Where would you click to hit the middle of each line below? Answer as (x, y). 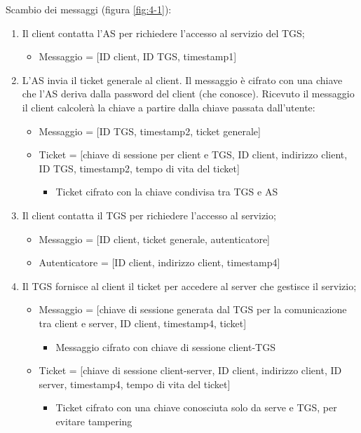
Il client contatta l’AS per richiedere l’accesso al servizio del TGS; (163, 33)
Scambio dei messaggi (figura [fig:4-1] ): (89, 9)
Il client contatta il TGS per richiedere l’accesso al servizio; (149, 215)
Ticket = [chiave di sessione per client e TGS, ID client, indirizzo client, (193, 154)
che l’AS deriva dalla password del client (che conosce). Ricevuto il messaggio (188, 94)
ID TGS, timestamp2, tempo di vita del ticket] (139, 168)
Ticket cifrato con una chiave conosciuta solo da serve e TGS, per (196, 407)
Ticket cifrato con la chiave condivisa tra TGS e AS (167, 192)
